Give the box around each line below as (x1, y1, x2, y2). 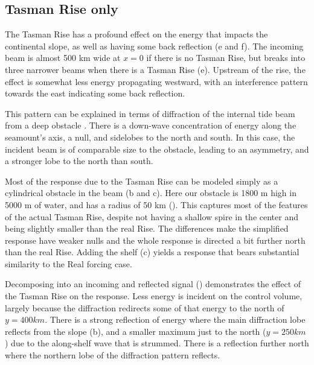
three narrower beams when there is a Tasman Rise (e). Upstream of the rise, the (5, 63, 306, 75)
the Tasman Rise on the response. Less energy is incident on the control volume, (5, 290, 303, 302)
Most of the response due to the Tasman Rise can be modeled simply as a (5, 174, 278, 187)
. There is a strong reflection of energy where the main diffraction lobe (45, 313, 306, 326)
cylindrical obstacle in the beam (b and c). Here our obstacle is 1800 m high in (5, 186, 296, 199)
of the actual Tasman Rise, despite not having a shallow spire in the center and (5, 210, 298, 223)
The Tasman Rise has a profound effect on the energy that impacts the (5, 28, 268, 40)
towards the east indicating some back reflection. (5, 87, 185, 100)
